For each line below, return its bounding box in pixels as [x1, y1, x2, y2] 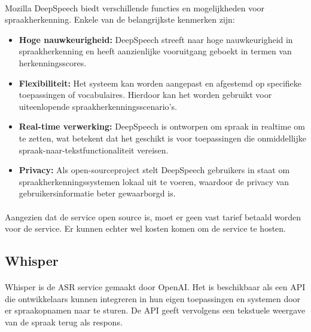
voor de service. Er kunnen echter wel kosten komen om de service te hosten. [5, 222, 286, 235]
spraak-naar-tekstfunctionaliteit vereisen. [19, 143, 169, 156]
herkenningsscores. [19, 56, 87, 69]
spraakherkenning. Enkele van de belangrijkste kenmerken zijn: [5, 13, 235, 26]
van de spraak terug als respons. [5, 315, 123, 328]
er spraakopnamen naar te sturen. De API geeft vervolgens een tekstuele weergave [5, 304, 306, 316]
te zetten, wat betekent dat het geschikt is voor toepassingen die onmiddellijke [19, 131, 306, 144]
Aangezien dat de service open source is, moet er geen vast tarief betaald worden [5, 210, 301, 223]
